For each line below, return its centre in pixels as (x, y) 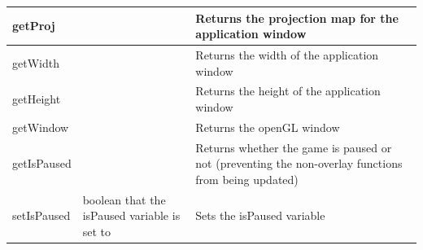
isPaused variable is (131, 215)
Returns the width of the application (287, 54)
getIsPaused (42, 163)
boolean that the (124, 199)
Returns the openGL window (268, 127)
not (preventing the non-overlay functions (299, 163)
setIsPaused (41, 215)
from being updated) (247, 179)
